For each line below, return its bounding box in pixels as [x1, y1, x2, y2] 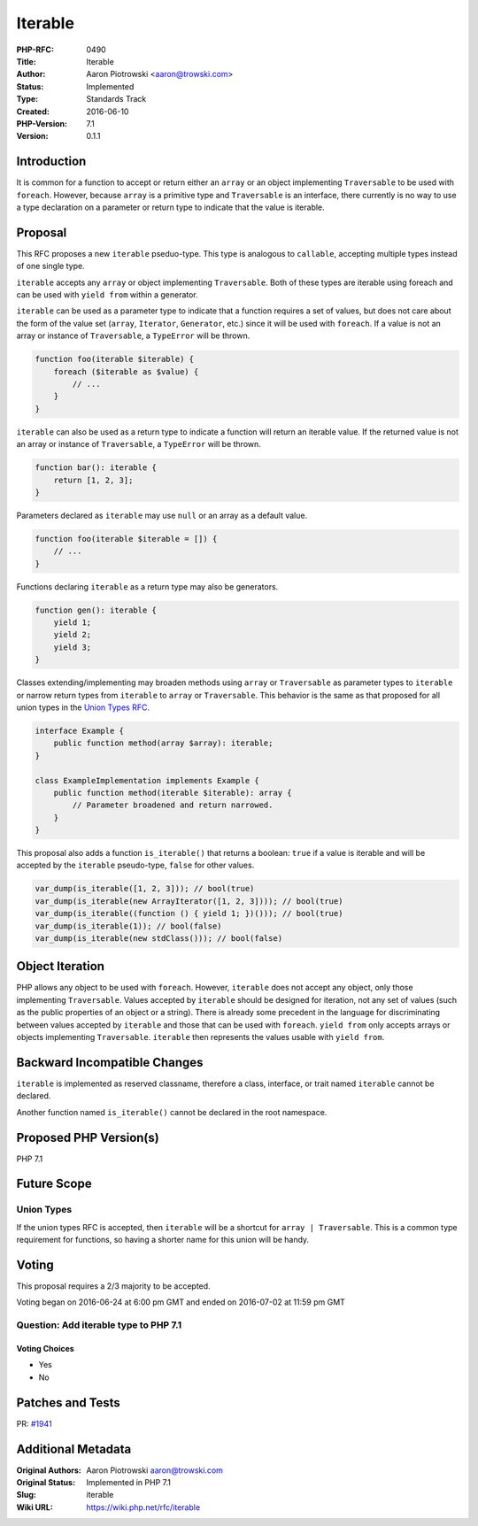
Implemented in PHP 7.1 [86, 1477, 172, 1488]
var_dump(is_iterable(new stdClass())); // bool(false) [35, 933, 283, 943]
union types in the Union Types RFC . [16, 702, 150, 713]
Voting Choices [16, 1344, 74, 1354]
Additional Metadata [16, 1441, 132, 1456]
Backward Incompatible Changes [16, 1054, 204, 1070]
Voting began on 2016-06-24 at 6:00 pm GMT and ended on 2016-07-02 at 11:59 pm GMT [16, 1297, 345, 1307]
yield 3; [53, 642, 92, 652]
